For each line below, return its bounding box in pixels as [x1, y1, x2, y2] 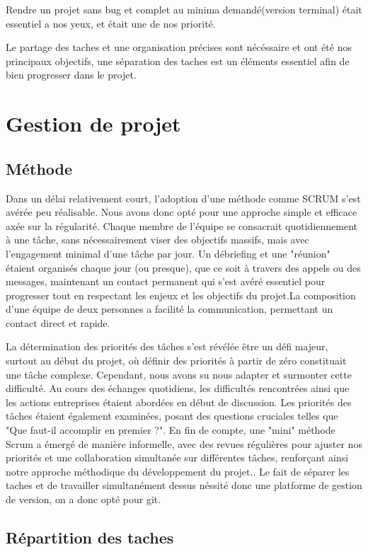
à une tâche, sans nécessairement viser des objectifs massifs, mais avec [6, 232, 309, 247]
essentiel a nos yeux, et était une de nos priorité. [6, 16, 216, 30]
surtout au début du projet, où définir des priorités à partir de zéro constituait [6, 353, 347, 368]
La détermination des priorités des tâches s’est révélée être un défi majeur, [6, 339, 328, 354]
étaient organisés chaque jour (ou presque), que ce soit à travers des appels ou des [6, 260, 361, 275]
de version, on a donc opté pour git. [6, 492, 161, 507]
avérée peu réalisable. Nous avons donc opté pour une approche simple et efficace [6, 205, 357, 219]
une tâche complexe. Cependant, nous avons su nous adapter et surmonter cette [6, 367, 352, 381]
